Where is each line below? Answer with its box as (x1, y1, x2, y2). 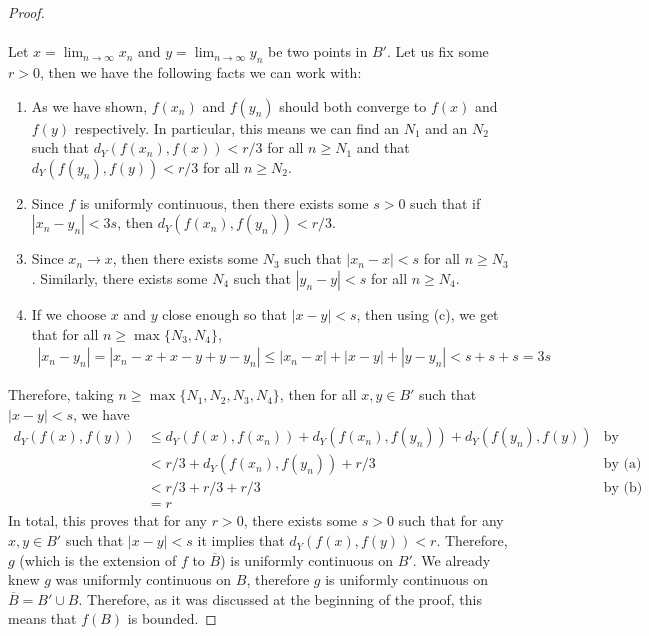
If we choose (31, 303, 107, 324)
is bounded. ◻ (127, 608, 217, 629)
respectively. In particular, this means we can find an (74, 117, 399, 138)
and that (356, 137, 410, 158)
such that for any (398, 510, 504, 531)
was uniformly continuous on (55, 569, 232, 590)
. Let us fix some (386, 41, 489, 62)
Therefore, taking (8, 384, 114, 405)
